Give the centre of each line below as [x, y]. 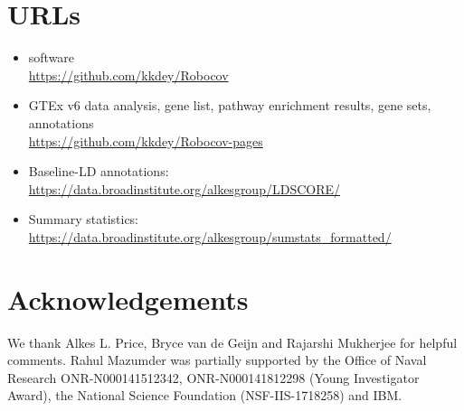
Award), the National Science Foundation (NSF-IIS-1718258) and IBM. [205, 395]
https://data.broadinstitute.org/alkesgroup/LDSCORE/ [184, 188]
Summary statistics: [84, 219]
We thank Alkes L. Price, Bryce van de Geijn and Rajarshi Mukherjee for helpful [232, 342]
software [52, 57]
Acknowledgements [128, 299]
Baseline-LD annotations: [99, 171]
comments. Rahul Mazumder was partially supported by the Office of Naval [217, 360]
